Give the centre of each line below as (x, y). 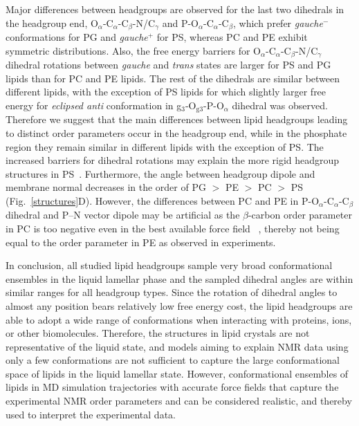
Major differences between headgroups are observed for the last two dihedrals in (175, 9)
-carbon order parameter (300, 215)
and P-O (180, 22)
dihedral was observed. (280, 105)
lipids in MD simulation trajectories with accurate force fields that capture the (172, 387)
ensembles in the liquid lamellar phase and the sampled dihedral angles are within (179, 278)
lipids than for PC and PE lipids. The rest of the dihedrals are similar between (173, 78)
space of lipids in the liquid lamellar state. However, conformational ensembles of (177, 373)
